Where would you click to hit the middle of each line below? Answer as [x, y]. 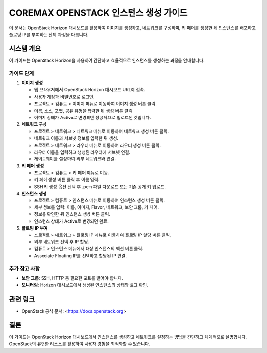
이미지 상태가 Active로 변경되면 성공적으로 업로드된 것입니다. [92, 117]
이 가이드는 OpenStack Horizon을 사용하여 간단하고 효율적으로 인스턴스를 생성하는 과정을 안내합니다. [107, 60]
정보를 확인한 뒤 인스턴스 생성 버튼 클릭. [72, 214]
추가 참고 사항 [24, 268]
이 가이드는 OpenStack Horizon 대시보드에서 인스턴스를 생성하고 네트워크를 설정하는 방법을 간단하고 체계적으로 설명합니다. [128, 337]
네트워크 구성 [34, 124]
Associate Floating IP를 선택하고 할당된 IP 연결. [80, 255]
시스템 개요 [25, 49]
